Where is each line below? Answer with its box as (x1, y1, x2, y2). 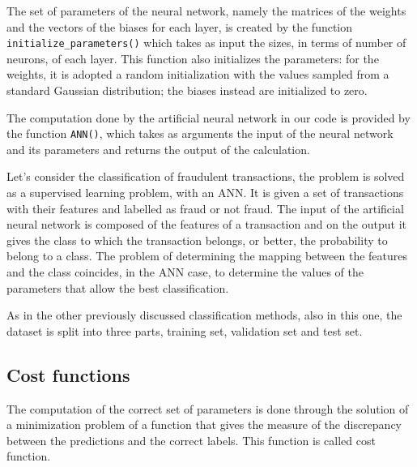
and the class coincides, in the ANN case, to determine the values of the (6, 263, 364, 281)
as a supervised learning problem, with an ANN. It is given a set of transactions (6, 184, 404, 201)
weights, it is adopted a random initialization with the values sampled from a (6, 66, 389, 83)
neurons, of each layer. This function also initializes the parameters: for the (6, 49, 379, 66)
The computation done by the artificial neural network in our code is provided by (6, 109, 411, 126)
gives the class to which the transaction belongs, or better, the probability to (6, 231, 388, 248)
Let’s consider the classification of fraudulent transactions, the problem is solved (6, 168, 405, 185)
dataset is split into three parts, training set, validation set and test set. (6, 322, 363, 339)
